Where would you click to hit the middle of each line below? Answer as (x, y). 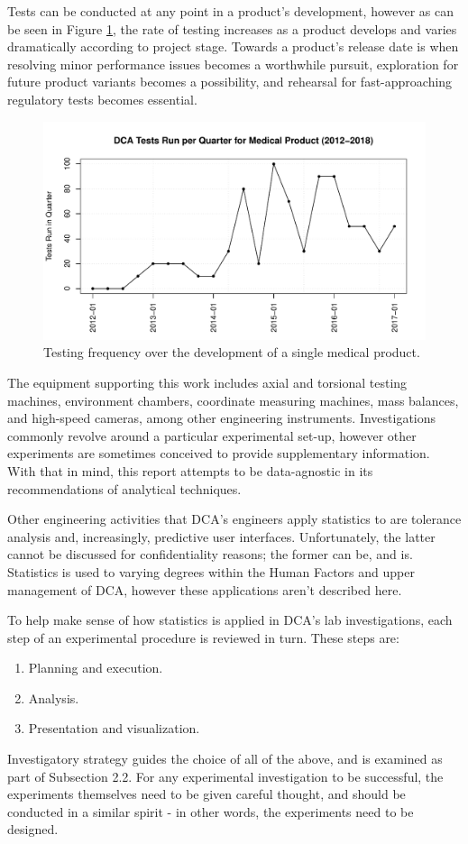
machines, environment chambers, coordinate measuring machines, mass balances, (233, 400)
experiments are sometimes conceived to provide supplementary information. (219, 453)
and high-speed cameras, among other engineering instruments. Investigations (222, 418)
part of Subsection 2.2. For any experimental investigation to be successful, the (225, 776)
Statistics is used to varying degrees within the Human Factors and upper (211, 571)
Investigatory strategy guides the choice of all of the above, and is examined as (225, 759)
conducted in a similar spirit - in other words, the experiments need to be (211, 811)
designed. (33, 829)
